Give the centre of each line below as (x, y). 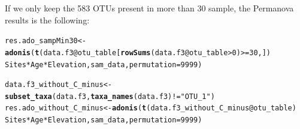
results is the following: (47, 19)
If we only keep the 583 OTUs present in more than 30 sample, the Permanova (149, 8)
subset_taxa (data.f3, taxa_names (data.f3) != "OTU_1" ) (110, 96)
